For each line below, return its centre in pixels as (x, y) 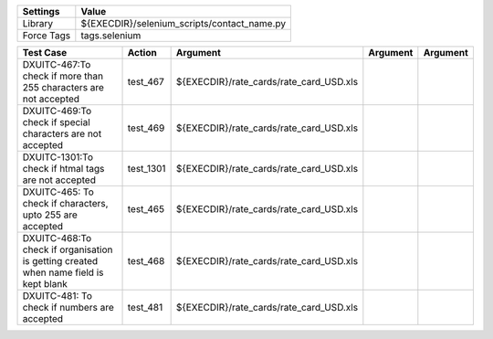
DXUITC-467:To (57, 64)
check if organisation (68, 249)
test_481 (145, 307)
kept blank (45, 284)
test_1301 (147, 169)
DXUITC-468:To (57, 238)
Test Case (45, 53)
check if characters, (65, 203)
